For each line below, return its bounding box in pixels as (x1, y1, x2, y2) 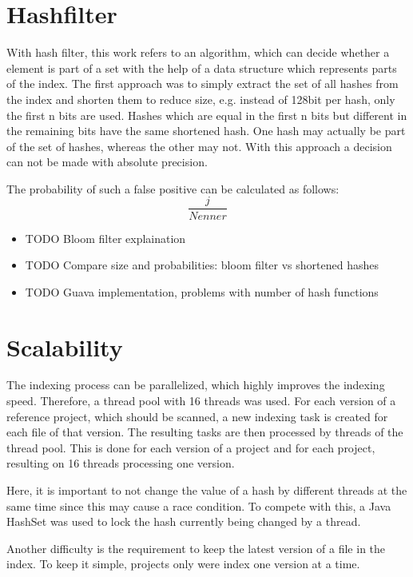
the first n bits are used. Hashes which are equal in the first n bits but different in (6, 106, 407, 123)
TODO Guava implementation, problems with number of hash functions (25, 283, 379, 300)
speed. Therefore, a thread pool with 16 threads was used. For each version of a (6, 392, 396, 409)
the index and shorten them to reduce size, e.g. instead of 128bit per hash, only (6, 90, 395, 107)
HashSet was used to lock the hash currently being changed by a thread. (6, 513, 361, 530)
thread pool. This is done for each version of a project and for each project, (6, 439, 375, 456)
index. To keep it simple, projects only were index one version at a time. (6, 555, 360, 572)
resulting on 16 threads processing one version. (6, 455, 235, 472)
